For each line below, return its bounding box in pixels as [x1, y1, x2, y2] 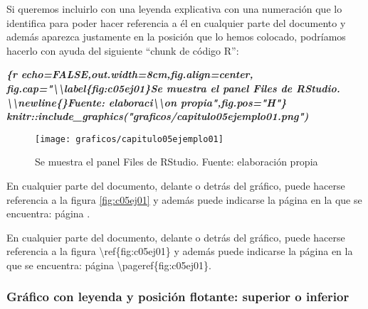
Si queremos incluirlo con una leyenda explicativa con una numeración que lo [6, 1, 342, 16]
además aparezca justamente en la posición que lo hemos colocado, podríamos [6, 29, 346, 44]
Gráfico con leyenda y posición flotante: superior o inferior [6, 288, 349, 305]
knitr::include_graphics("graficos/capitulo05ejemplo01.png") [6, 109, 309, 124]
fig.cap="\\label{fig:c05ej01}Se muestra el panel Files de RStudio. [6, 80, 340, 95]
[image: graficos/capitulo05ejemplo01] [35, 134, 224, 144]
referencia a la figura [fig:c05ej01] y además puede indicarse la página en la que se [6, 192, 362, 207]
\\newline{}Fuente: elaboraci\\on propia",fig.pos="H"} [6, 94, 287, 109]
